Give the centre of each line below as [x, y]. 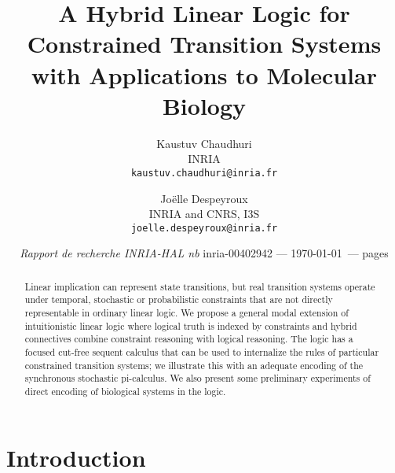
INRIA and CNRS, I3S [204, 214]
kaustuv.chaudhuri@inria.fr [204, 173]
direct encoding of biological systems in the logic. [125, 392]
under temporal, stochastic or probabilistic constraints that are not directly [179, 299]
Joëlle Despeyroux [204, 198]
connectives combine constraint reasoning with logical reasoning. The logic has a [189, 339]
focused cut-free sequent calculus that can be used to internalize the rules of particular [202, 352]
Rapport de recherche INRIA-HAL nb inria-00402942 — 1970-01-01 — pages [204, 253]
